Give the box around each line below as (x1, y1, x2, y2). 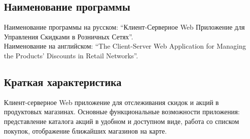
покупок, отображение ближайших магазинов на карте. (4, 125, 167, 136)
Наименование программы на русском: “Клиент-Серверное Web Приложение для (4, 22, 245, 32)
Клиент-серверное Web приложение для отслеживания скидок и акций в (4, 97, 219, 107)
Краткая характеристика (4, 74, 122, 89)
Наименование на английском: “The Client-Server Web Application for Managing (4, 41, 246, 51)
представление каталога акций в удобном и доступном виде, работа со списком (4, 116, 239, 126)
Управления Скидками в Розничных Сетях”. (4, 31, 134, 41)
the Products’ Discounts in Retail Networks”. (4, 50, 138, 60)
